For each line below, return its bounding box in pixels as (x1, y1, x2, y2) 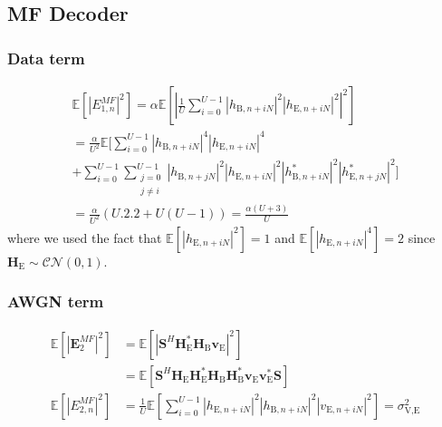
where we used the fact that (7, 228, 162, 247)
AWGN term (7, 290, 104, 313)
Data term (7, 46, 85, 69)
